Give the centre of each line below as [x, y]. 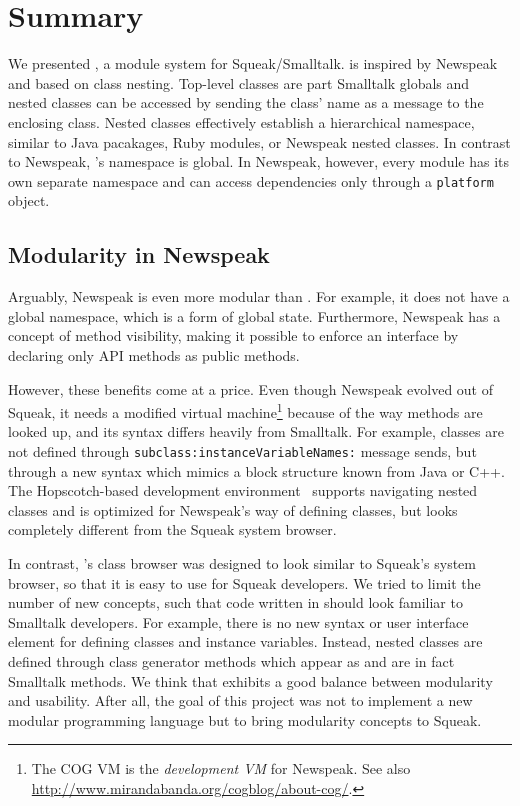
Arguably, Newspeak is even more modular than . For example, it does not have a [259, 296]
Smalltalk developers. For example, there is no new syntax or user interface [238, 621]
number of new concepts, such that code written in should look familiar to [235, 602]
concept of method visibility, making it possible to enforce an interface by [233, 335]
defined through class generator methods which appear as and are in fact [231, 660]
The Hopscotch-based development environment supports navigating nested [243, 490]
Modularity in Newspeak [139, 254]
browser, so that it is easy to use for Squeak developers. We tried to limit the [244, 582]
